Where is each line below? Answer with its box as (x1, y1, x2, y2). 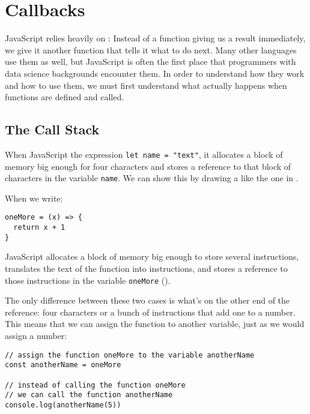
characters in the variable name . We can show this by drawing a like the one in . (5, 172, 299, 184)
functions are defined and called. (5, 91, 124, 103)
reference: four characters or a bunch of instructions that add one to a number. (5, 305, 296, 318)
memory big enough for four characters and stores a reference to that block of (5, 160, 291, 172)
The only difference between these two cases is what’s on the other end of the (5, 294, 290, 307)
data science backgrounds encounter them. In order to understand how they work (5, 67, 305, 79)
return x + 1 (13, 223, 65, 232)
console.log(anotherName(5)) (5, 400, 121, 409)
